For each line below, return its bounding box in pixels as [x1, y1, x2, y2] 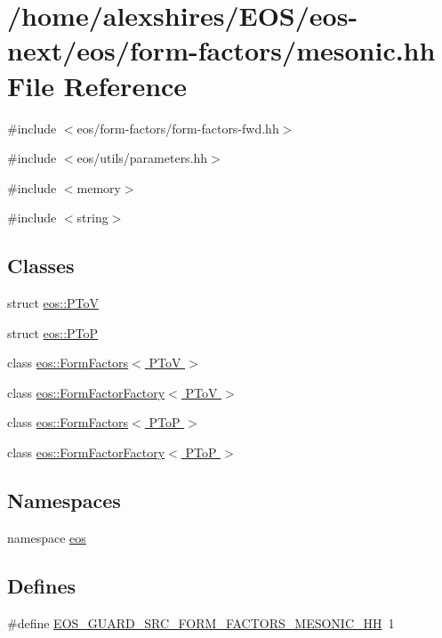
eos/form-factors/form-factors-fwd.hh [76, 118, 279, 137]
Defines [7, 571, 76, 599]
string [76, 208, 108, 227]
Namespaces [7, 487, 121, 514]
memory [76, 178, 121, 197]
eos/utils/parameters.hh [76, 149, 208, 167]
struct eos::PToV [7, 294, 100, 312]
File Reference [7, 67, 188, 103]
